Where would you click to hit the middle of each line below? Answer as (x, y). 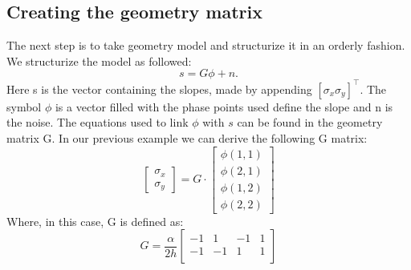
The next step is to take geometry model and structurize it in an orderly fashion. (206, 45)
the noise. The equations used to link (98, 122)
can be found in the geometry (310, 122)
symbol (24, 106)
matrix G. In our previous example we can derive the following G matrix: (187, 138)
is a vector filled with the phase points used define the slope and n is (224, 106)
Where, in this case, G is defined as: (95, 221)
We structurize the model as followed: (99, 60)
